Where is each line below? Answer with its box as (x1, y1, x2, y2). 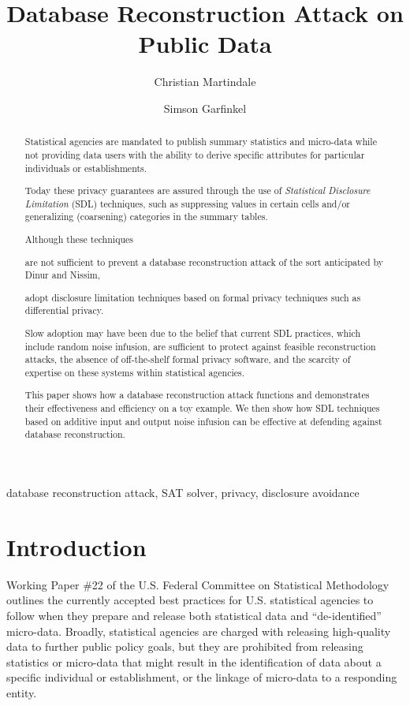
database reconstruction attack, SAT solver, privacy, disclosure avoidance (6, 484, 360, 501)
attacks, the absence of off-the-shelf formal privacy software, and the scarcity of (24, 353, 351, 366)
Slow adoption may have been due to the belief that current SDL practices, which (24, 326, 361, 339)
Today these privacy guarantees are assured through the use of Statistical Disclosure (24, 184, 371, 197)
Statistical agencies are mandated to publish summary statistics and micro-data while (24, 135, 377, 148)
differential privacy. (24, 304, 104, 317)
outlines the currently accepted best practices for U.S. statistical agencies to (6, 592, 374, 608)
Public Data (138, 28, 272, 60)
